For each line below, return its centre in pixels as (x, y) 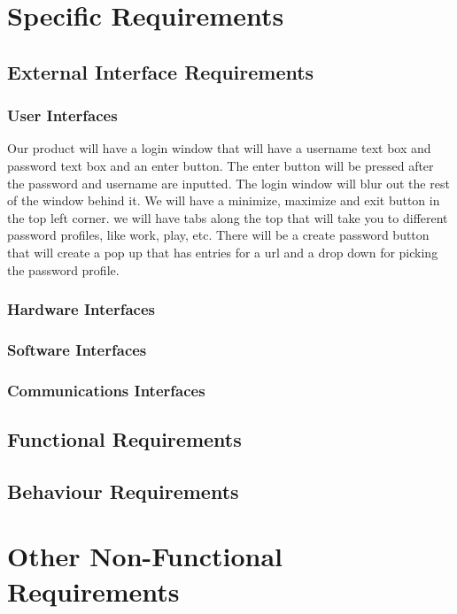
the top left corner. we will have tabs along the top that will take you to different (228, 217)
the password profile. (63, 269)
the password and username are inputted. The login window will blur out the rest (228, 183)
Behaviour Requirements (123, 491)
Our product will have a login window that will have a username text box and (219, 148)
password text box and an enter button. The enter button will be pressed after (221, 165)
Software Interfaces (77, 349)
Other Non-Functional (145, 556)
